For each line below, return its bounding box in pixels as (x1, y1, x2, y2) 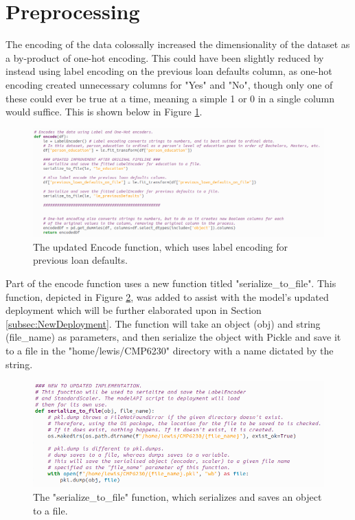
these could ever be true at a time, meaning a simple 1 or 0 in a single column (5, 91, 335, 105)
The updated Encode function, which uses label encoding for (33, 239, 288, 253)
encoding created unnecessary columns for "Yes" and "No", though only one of (5, 77, 333, 91)
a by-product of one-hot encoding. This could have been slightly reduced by (5, 50, 324, 65)
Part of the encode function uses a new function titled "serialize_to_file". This (5, 276, 336, 291)
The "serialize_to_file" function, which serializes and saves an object (33, 490, 322, 504)
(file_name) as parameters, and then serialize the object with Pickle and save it (5, 330, 341, 344)
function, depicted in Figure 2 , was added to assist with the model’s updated (5, 289, 329, 304)
